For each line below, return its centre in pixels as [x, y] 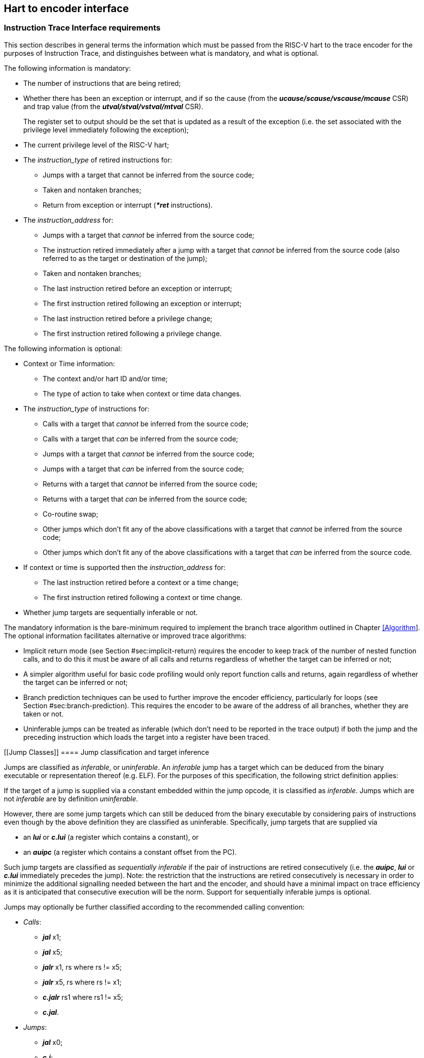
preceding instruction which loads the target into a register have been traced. [147, 737]
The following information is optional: [63, 348]
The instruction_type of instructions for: [86, 408]
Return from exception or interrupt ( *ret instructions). [128, 205]
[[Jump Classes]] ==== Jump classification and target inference [107, 752]
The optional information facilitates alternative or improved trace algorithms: [125, 635]
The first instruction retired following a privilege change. [132, 333]
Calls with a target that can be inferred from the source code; [141, 439]
